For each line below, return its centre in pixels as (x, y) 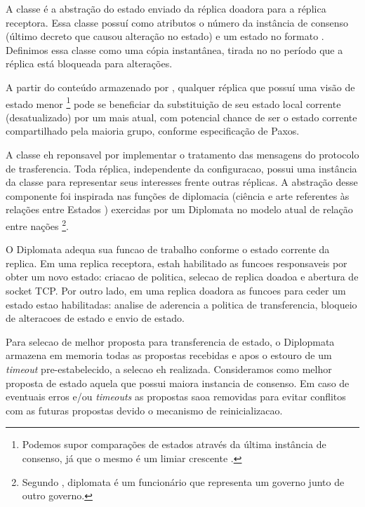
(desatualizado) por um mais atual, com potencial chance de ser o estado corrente (181, 117)
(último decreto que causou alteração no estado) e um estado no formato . (165, 36)
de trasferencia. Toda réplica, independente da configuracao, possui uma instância (181, 168)
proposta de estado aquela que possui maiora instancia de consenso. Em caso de (178, 383)
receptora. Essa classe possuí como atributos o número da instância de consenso (177, 22)
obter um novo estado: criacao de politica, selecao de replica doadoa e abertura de (182, 277)
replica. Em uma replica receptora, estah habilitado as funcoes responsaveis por (177, 263)
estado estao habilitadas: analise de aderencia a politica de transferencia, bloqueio (181, 304)
